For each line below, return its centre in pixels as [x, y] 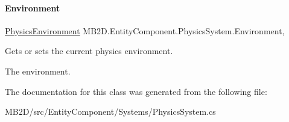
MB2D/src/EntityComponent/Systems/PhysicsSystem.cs [110, 111]
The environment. [38, 71]
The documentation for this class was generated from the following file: [136, 91]
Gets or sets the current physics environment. [89, 51]
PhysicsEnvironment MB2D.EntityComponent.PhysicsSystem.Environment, [145, 30]
